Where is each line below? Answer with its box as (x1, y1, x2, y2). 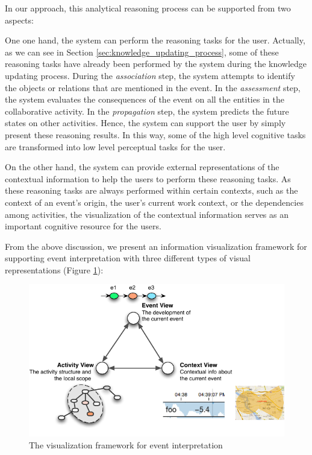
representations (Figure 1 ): (5, 263, 104, 276)
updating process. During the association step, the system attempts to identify (5, 69, 295, 81)
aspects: (5, 13, 34, 26)
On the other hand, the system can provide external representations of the (5, 161, 279, 173)
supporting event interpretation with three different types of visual (5, 252, 251, 264)
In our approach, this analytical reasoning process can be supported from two (5, 2, 291, 14)
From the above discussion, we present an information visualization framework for (5, 240, 307, 252)
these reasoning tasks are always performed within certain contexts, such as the (5, 184, 298, 197)
